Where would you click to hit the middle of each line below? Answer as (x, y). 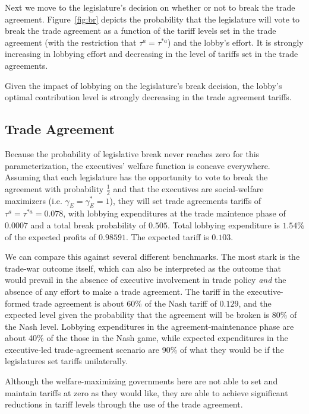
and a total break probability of (88, 224)
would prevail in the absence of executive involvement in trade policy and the (146, 280)
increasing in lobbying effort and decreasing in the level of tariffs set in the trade (152, 54)
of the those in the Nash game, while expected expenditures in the (167, 338)
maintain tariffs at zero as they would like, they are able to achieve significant (146, 392)
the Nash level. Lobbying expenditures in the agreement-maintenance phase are (149, 326)
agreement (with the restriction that (71, 42)
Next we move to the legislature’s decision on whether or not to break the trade (150, 7)
